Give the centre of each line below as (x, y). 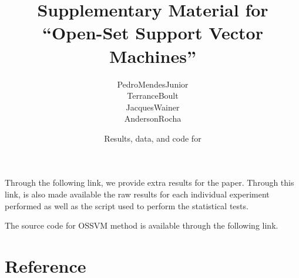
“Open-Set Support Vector (153, 33)
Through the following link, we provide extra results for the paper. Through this (149, 182)
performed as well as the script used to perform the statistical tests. (127, 205)
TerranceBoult (153, 96)
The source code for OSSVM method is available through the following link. (142, 225)
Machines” (153, 56)
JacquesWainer (153, 107)
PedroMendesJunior (153, 84)
